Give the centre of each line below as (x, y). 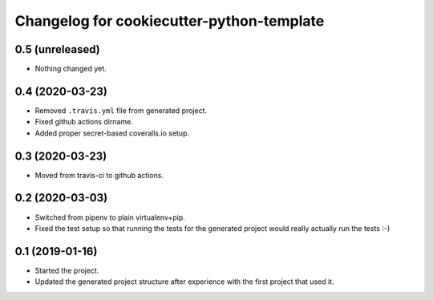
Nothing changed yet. (71, 69)
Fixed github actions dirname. (84, 122)
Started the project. (67, 270)
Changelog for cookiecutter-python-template (170, 21)
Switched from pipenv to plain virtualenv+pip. (110, 217)
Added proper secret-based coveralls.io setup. (112, 133)
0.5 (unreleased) (57, 49)
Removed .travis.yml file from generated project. (121, 110)
